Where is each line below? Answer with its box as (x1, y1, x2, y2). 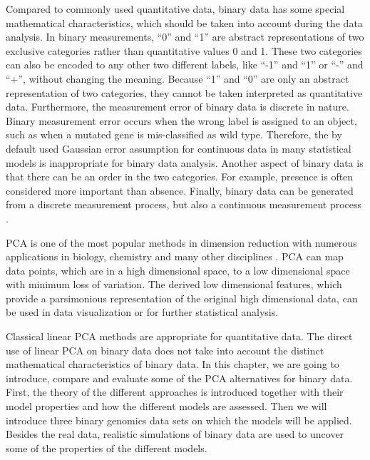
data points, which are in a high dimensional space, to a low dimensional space (6, 262, 350, 277)
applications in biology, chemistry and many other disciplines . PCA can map (6, 249, 344, 264)
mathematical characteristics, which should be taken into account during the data (6, 15, 363, 30)
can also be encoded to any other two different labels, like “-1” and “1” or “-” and (6, 57, 364, 72)
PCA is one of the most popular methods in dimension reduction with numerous (6, 235, 357, 250)
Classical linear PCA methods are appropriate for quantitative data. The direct (6, 329, 353, 344)
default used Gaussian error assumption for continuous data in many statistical (6, 140, 351, 155)
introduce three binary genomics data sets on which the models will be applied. (6, 412, 352, 427)
